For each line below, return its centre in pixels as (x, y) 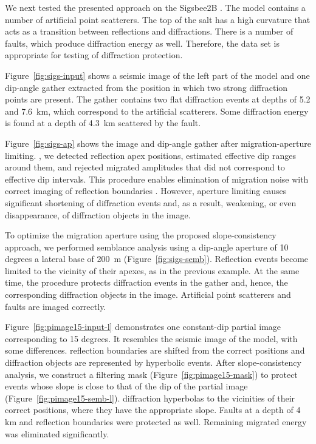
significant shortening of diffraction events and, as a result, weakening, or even (151, 202)
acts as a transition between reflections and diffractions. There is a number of (149, 31)
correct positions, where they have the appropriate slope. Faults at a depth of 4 (153, 410)
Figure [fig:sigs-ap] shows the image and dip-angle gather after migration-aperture (158, 143)
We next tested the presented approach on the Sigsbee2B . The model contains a (155, 7)
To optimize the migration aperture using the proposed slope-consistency (141, 235)
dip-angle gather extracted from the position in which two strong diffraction (146, 87)
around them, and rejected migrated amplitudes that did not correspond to (145, 167)
